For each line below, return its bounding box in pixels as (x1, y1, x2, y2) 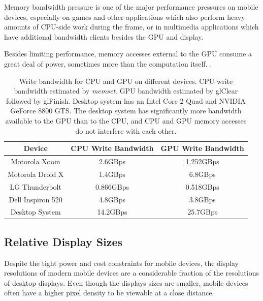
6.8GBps (189, 168, 216, 179)
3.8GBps (189, 194, 216, 204)
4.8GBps (98, 194, 126, 204)
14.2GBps (97, 206, 127, 217)
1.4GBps (98, 168, 126, 179)
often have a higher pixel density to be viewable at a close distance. (4, 287, 214, 298)
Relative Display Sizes (4, 233, 123, 249)
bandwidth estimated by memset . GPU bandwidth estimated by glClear (14, 85, 238, 96)
